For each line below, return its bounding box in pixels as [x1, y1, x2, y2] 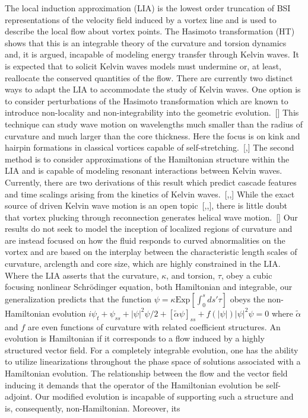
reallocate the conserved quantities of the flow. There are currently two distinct [5, 71, 293, 84]
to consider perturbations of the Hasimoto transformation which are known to [5, 94, 288, 107]
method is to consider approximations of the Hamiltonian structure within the [5, 152, 290, 165]
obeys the [230, 292, 265, 305]
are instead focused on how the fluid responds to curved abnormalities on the [5, 234, 285, 246]
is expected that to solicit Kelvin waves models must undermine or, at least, [5, 59, 281, 72]
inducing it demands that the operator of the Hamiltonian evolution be [5, 378, 263, 391]
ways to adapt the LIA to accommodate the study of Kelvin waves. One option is [5, 83, 301, 95]
